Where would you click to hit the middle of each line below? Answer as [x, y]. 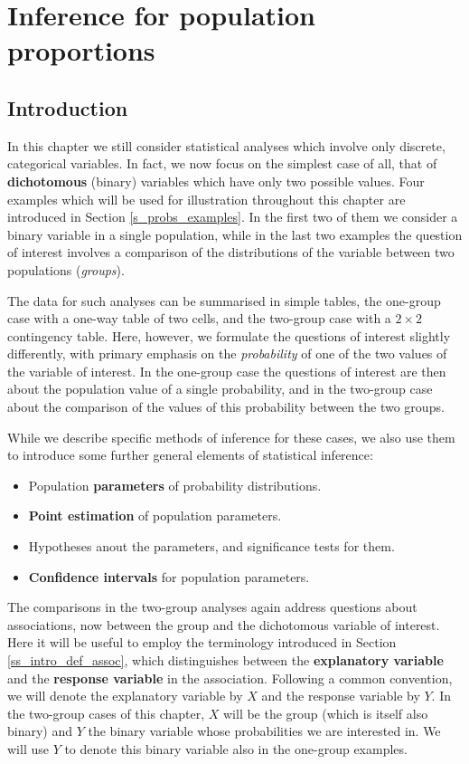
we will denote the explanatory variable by [125, 696]
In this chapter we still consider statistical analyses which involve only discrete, [226, 145]
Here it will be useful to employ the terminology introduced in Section [202, 642]
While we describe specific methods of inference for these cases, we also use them [231, 437]
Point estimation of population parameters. [155, 516]
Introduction [68, 107]
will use [28, 748]
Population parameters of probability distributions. [175, 485]
